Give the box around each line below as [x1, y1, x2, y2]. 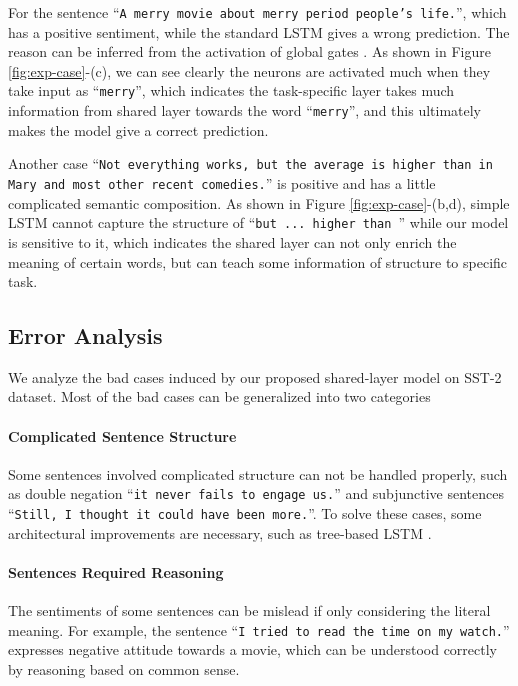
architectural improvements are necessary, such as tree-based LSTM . [8, 522, 432, 543]
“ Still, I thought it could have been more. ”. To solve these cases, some [8, 503, 482, 524]
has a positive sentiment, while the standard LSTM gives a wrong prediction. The [8, 21, 510, 42]
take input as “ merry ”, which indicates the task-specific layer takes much [8, 80, 455, 101]
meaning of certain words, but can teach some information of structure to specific [8, 251, 508, 272]
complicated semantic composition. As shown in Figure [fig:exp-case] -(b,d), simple [8, 192, 510, 213]
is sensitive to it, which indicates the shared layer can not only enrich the [8, 231, 457, 252]
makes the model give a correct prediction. [8, 119, 269, 140]
